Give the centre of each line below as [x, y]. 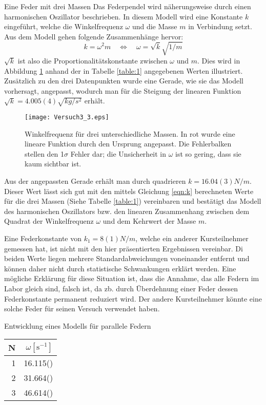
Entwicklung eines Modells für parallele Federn [78, 325]
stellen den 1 [45, 153]
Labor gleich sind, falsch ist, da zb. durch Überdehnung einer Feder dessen [121, 288]
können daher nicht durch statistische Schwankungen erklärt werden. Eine [120, 268]
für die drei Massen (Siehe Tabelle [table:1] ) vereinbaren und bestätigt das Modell [133, 201]
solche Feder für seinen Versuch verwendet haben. [82, 308]
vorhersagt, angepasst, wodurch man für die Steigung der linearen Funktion [123, 90]
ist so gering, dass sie [208, 153]
